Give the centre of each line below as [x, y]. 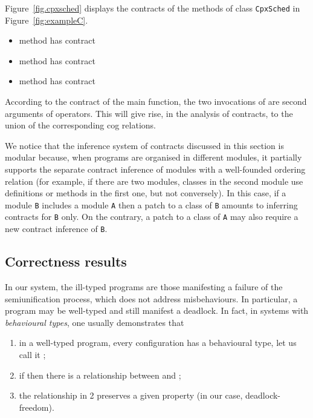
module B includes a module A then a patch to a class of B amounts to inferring [151, 204]
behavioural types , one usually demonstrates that [95, 322]
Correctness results [66, 261]
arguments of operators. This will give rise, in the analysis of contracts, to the [149, 113]
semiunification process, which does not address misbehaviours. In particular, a [151, 298]
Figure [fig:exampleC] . [47, 20]
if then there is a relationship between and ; [100, 375]
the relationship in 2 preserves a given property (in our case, [131, 395]
